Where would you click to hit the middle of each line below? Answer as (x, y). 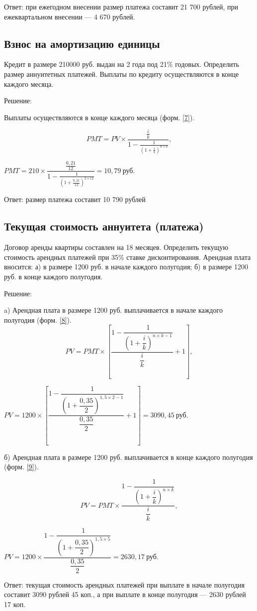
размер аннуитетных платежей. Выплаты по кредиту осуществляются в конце (122, 74)
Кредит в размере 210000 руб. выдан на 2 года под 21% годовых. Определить (122, 64)
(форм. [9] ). (21, 467)
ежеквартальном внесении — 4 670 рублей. (70, 16)
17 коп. (15, 604)
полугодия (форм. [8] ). (38, 319)
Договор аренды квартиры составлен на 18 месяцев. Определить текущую (116, 247)
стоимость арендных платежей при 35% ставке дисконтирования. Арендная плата (128, 257)
